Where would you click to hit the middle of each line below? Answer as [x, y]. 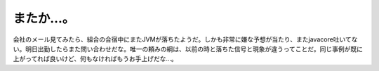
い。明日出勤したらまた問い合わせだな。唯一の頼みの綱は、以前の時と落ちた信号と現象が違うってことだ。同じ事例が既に [188, 49]
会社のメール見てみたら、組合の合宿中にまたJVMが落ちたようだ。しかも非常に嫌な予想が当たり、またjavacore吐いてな [185, 39]
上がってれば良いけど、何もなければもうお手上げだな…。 [95, 59]
